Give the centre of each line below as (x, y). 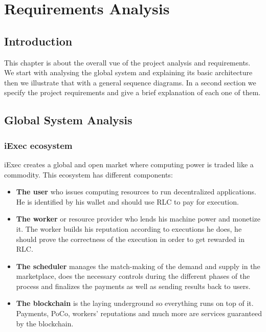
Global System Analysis (68, 120)
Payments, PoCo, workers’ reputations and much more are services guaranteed (139, 313)
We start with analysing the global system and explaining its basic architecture (128, 72)
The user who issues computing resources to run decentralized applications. (136, 192)
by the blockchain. (45, 323)
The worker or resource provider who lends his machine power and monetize (138, 219)
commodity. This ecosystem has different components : (88, 174)
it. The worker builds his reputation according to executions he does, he (129, 228)
